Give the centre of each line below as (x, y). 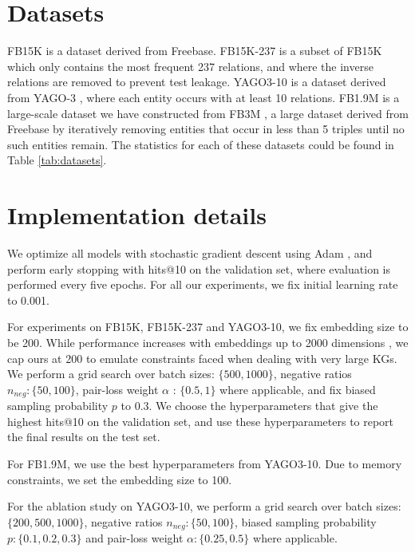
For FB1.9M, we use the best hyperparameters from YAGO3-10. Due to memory (205, 463)
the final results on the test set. (84, 437)
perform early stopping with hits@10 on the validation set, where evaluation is (199, 268)
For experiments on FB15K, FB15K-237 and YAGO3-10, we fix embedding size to (208, 327)
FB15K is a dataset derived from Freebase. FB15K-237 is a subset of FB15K (195, 51)
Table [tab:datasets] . (57, 160)
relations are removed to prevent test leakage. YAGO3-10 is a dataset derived (197, 82)
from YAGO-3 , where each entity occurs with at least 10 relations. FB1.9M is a (204, 97)
